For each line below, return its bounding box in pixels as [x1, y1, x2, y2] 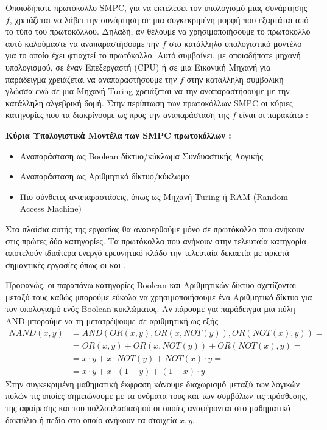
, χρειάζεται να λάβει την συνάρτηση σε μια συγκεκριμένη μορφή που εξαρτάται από [9, 13, 309, 26]
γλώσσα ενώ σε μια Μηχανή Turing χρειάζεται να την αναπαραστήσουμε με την [5, 85, 290, 97]
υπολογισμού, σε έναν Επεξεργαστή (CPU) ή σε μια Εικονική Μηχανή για [5, 60, 271, 73]
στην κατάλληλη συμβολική [186, 72, 284, 85]
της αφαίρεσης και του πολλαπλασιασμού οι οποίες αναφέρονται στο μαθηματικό [5, 401, 290, 414]
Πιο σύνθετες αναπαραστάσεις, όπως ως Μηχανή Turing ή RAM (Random [19, 190, 288, 203]
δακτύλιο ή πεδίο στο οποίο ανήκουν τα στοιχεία [5, 413, 177, 426]
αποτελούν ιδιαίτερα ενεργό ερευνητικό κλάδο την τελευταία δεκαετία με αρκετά [5, 246, 289, 259]
